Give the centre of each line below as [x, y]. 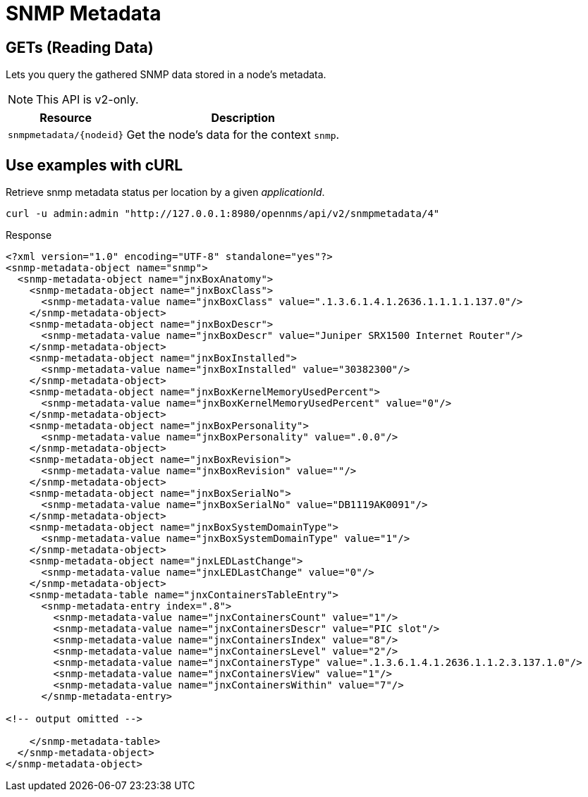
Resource [66, 118]
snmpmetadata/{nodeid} [66, 135]
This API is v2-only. [87, 100]
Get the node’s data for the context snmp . [233, 135]
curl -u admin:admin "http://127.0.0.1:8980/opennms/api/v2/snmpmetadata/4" [223, 214]
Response [29, 235]
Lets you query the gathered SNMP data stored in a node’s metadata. [166, 75]
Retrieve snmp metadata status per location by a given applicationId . [165, 192]
